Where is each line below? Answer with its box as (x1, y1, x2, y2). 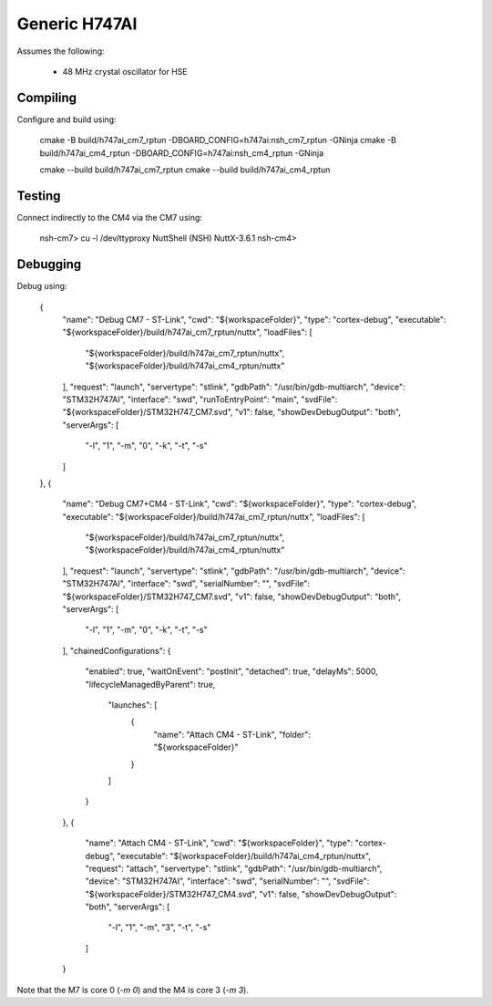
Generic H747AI (16, 14, 138, 34)
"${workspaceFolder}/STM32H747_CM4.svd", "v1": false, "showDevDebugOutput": (85, 888, 397, 899)
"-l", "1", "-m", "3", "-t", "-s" (108, 922, 211, 933)
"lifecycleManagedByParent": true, (85, 679, 216, 690)
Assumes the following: (16, 46, 105, 57)
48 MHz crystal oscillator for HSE (62, 66, 188, 77)
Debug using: (16, 281, 67, 292)
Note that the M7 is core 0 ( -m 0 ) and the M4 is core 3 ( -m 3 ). (16, 984, 250, 995)
